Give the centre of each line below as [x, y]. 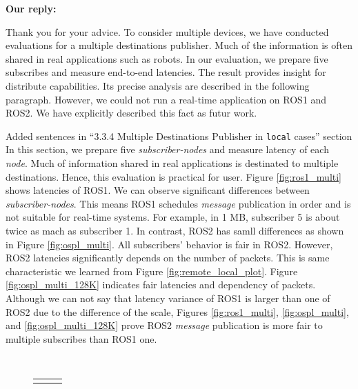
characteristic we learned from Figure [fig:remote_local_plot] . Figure [152, 271]
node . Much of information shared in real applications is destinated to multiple [172, 163]
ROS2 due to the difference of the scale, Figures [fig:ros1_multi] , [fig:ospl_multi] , [177, 311]
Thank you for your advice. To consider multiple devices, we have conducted [167, 31]
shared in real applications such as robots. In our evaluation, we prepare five [167, 58]
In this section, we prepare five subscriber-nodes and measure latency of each [167, 149]
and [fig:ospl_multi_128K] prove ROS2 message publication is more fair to [164, 325]
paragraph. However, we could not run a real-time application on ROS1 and [166, 99]
